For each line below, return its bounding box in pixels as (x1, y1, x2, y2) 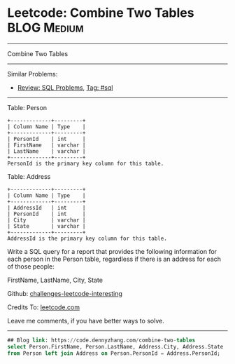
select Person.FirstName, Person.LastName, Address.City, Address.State (7, 343, 224, 350)
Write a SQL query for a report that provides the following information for (7, 247, 218, 255)
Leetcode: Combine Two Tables (7, 5, 194, 21)
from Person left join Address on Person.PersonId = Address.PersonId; (7, 349, 220, 357)
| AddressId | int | (7, 204, 86, 211)
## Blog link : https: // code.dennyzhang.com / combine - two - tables (7, 337, 196, 344)
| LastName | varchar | (7, 147, 86, 155)
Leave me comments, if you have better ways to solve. (7, 316, 164, 325)
